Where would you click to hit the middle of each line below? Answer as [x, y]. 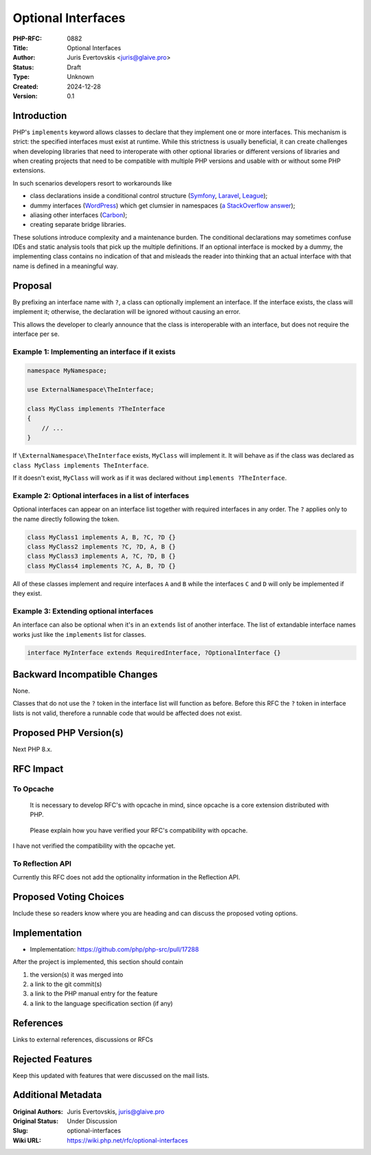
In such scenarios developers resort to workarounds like [92, 183]
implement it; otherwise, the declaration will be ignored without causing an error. [126, 312]
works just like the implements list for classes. [79, 634]
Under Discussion [92, 1121]
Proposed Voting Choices [68, 897]
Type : [21, 77]
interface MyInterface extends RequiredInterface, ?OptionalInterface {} [154, 652]
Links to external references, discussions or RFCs [83, 1039]
